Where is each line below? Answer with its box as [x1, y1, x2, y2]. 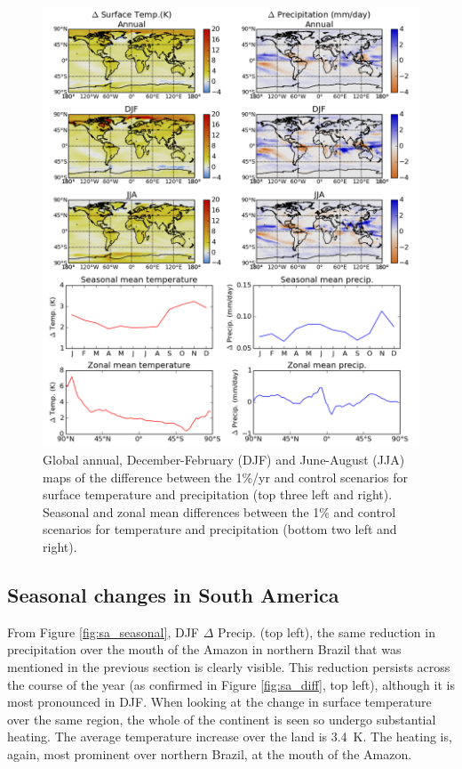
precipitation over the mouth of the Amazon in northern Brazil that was [7, 640, 402, 659]
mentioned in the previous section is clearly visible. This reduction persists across [7, 658, 450, 676]
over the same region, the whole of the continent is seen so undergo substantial [7, 709, 436, 728]
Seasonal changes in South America [7, 581, 339, 609]
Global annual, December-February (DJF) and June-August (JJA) [43, 450, 405, 469]
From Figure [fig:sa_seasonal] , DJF [7, 622, 199, 641]
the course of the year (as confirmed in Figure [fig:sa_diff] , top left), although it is [7, 675, 455, 693]
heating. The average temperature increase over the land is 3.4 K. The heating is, [7, 727, 452, 746]
